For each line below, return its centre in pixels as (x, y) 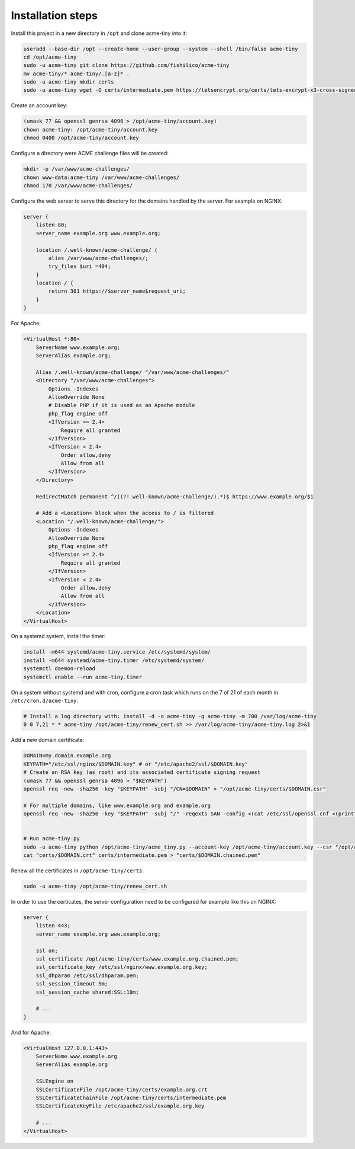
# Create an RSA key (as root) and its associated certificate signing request (142, 772)
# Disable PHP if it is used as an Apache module (122, 405)
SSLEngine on (55, 1081)
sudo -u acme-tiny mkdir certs (69, 82)
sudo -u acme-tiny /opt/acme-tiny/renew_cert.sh (95, 886)
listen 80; (51, 225)
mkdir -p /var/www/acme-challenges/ (77, 169)
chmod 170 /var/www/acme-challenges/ (78, 185)
